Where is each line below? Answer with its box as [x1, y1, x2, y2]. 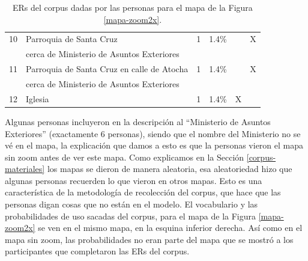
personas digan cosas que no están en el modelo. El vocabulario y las [5, 198, 258, 210]
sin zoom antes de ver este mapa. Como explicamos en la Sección [5, 150, 244, 163]
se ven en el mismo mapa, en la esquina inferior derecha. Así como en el [38, 221, 303, 234]
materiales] [5, 162, 45, 175]
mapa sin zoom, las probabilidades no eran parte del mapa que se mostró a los [5, 233, 294, 245]
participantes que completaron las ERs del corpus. [5, 245, 190, 257]
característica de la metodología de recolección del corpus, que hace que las [5, 186, 281, 198]
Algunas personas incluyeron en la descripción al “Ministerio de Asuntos [5, 115, 271, 127]
